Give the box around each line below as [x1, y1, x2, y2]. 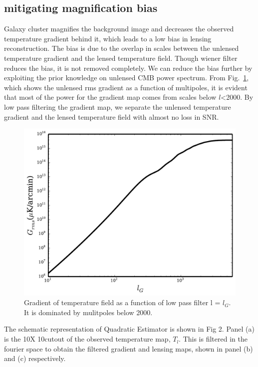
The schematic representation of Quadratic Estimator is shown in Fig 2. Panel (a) [4, 324, 255, 334]
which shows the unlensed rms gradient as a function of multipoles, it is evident [4, 82, 248, 92]
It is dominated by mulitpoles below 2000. [24, 307, 153, 317]
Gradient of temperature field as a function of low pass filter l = [24, 297, 221, 308]
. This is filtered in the [179, 334, 248, 344]
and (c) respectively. [4, 353, 66, 364]
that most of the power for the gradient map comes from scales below [4, 92, 217, 102]
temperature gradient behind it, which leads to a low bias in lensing [4, 33, 212, 43]
